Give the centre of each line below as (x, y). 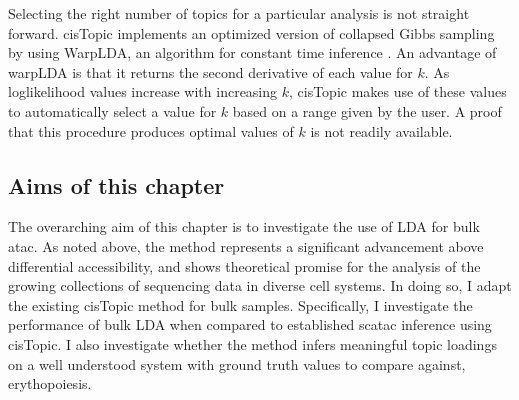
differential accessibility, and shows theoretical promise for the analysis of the (244, 265)
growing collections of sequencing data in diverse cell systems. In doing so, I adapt (260, 285)
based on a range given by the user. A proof (367, 110)
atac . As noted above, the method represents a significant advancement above (246, 245)
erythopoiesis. (50, 383)
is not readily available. (381, 130)
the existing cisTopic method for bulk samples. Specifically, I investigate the (240, 304)
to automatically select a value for (112, 110)
